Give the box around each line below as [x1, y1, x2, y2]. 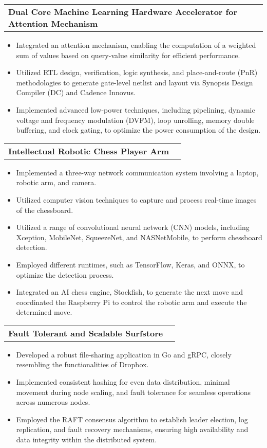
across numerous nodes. [16, 397, 90, 407]
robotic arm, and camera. [16, 177, 97, 188]
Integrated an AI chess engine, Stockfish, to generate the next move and [16, 286, 243, 297]
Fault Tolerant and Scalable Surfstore [8, 327, 163, 339]
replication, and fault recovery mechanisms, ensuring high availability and [16, 424, 249, 435]
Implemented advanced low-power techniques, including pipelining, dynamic [16, 104, 255, 115]
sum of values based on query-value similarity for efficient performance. [16, 49, 240, 60]
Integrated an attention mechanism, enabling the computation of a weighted [16, 40, 256, 50]
